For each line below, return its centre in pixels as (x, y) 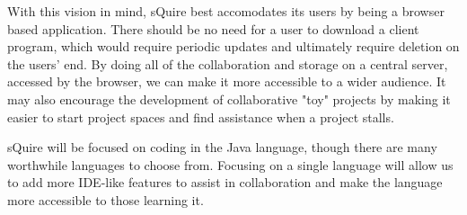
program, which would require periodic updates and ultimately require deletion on (233, 46)
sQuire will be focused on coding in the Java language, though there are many (222, 147)
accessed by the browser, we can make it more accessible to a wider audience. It (227, 81)
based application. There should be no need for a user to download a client (213, 28)
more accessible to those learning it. (106, 199)
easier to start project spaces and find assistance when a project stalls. (201, 116)
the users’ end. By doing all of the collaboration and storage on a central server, (228, 63)
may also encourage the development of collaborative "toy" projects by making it (229, 99)
